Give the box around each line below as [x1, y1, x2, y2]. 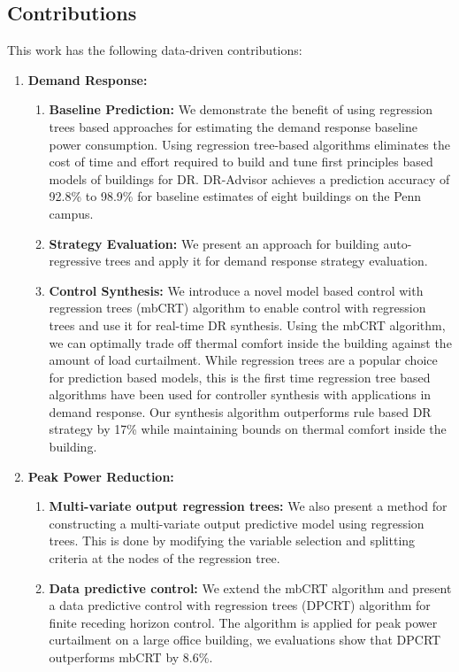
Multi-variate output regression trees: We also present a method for [49, 497, 448, 515]
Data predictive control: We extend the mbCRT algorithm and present [49, 578, 452, 597]
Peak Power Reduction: [27, 467, 174, 485]
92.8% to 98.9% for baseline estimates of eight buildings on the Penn [49, 187, 422, 205]
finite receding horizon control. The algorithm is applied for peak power [49, 613, 438, 631]
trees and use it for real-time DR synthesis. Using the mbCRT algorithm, [49, 315, 446, 334]
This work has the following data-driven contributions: [7, 41, 302, 59]
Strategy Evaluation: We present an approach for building [49, 234, 379, 252]
